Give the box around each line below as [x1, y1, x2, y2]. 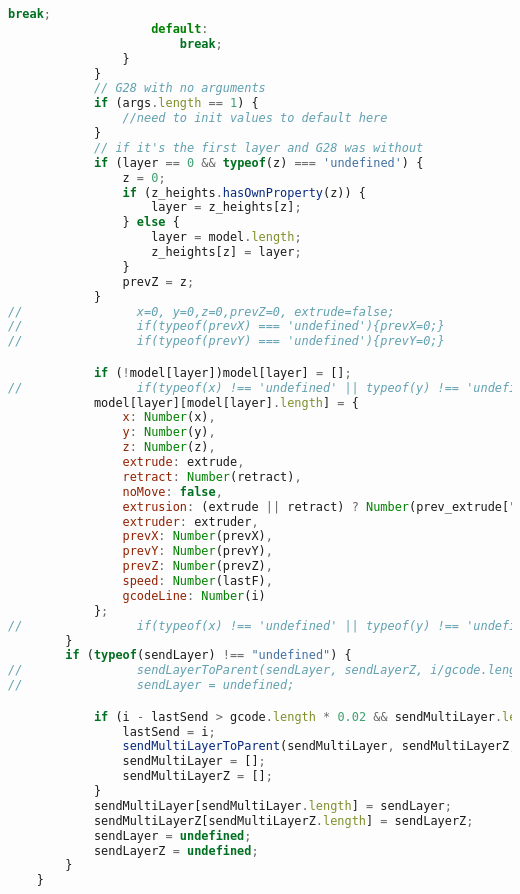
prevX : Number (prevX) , [122, 529, 273, 544]
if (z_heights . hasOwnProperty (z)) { [122, 185, 366, 200]
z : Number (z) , [122, 440, 216, 455]
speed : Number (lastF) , [122, 574, 273, 589]
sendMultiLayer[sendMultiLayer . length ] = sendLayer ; [93, 798, 452, 813]
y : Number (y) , [122, 425, 216, 440]
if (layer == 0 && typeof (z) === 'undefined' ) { [93, 155, 424, 170]
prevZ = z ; [122, 274, 195, 289]
